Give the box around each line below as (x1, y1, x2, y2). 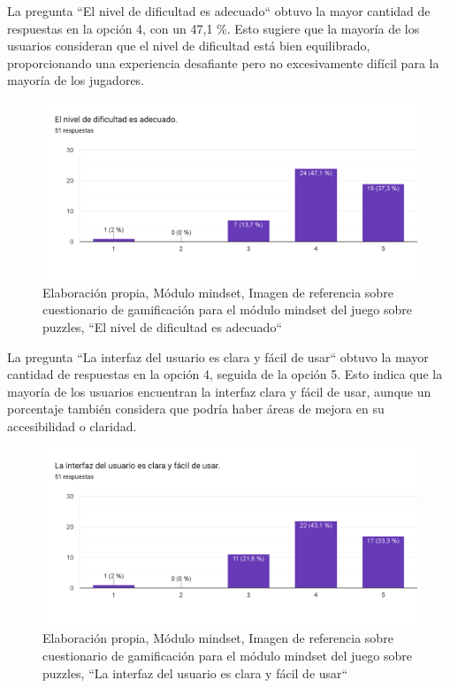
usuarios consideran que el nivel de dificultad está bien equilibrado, (7, 36, 370, 55)
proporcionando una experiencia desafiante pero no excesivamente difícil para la (7, 53, 439, 72)
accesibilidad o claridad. (7, 416, 137, 435)
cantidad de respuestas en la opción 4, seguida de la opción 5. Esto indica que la (7, 365, 443, 383)
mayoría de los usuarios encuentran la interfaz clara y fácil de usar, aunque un (7, 382, 431, 400)
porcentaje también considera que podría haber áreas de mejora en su (7, 399, 385, 418)
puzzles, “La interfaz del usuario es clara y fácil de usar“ (42, 663, 348, 682)
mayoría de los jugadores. (7, 71, 145, 89)
